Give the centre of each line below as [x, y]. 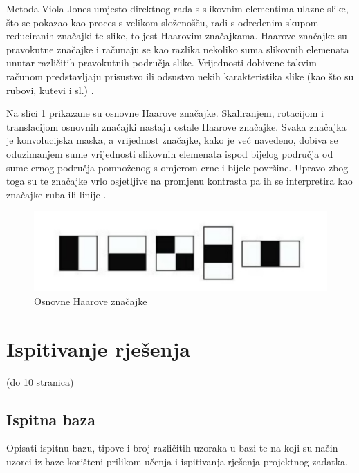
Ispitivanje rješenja [98, 348]
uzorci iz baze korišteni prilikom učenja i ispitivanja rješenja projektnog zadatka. [177, 461]
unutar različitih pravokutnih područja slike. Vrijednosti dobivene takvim [162, 63]
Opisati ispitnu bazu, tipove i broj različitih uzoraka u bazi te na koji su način [172, 448]
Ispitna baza [51, 419]
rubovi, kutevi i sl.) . [50, 90]
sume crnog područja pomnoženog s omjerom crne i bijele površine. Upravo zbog [177, 167]
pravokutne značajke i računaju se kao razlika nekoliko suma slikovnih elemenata [178, 49]
